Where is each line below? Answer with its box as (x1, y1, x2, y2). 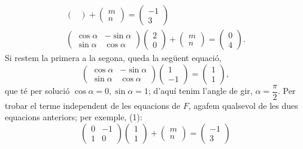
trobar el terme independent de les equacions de (5, 99, 181, 111)
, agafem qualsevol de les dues (188, 99, 298, 111)
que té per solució (5, 84, 70, 97)
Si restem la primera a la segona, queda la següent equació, (5, 51, 222, 64)
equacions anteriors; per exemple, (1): (5, 111, 143, 123)
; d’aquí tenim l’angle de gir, (148, 84, 253, 97)
